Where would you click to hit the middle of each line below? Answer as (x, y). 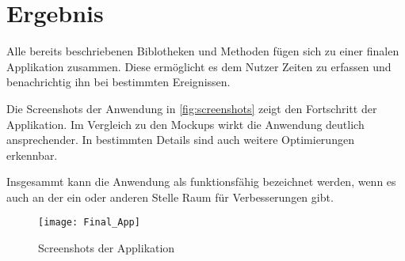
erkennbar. (32, 155)
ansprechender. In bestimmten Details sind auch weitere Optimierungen (180, 140)
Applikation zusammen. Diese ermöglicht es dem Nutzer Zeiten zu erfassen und (199, 66)
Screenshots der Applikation (107, 248)
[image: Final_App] (89, 223)
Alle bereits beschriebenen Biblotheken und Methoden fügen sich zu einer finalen (203, 51)
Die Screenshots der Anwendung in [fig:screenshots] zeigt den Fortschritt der (192, 108)
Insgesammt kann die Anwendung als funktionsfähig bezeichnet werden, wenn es (201, 182)
